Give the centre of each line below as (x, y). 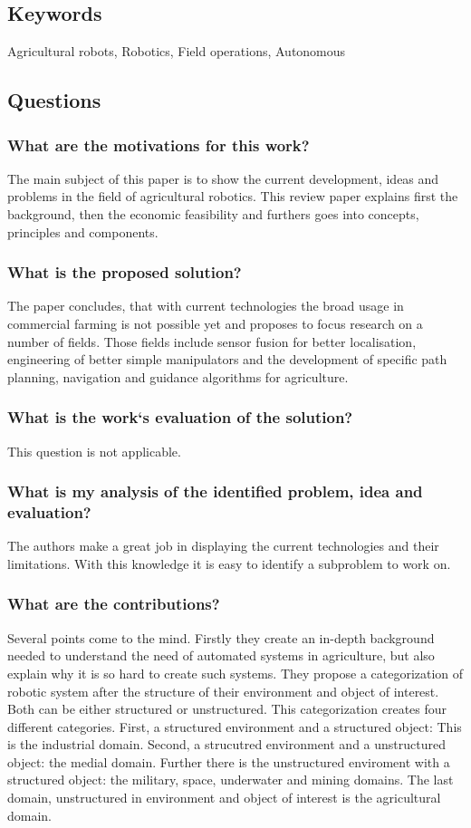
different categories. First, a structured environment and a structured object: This (235, 726)
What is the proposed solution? (125, 272)
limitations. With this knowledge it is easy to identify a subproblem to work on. (229, 563)
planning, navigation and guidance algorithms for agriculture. (178, 376)
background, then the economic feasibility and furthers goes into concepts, (213, 213)
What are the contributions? (114, 604)
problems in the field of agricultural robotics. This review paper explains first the (233, 196)
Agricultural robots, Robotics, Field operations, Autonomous (177, 51)
